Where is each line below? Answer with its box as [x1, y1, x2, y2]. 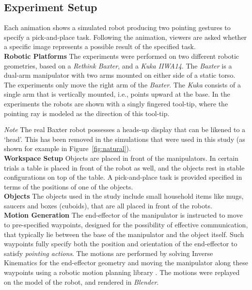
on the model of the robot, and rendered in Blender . [4, 276, 159, 287]
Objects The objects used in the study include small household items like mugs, [4, 191, 244, 201]
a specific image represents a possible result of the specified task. [4, 41, 196, 51]
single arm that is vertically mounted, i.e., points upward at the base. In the [4, 89, 230, 99]
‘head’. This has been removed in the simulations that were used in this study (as [4, 134, 245, 144]
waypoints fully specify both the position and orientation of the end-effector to [4, 239, 237, 249]
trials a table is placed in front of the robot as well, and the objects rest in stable [4, 162, 245, 172]
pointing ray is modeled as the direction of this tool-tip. [4, 108, 170, 118]
